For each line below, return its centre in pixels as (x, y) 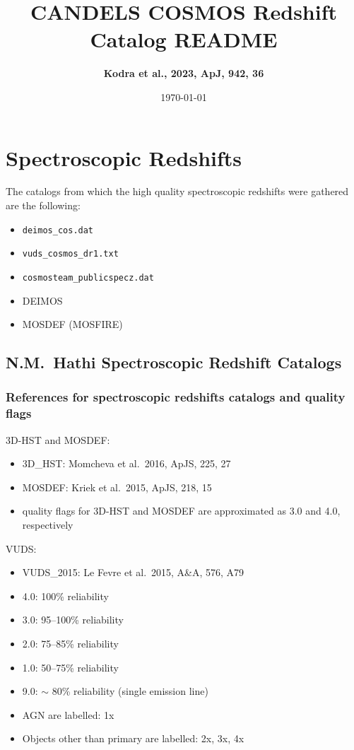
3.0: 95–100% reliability (73, 620)
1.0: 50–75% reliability (70, 667)
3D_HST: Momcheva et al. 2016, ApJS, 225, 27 (126, 463)
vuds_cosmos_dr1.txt (70, 254)
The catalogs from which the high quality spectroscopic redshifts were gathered (177, 191)
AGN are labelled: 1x (68, 714)
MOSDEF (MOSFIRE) (72, 324)
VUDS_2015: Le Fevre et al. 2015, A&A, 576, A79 (133, 572)
